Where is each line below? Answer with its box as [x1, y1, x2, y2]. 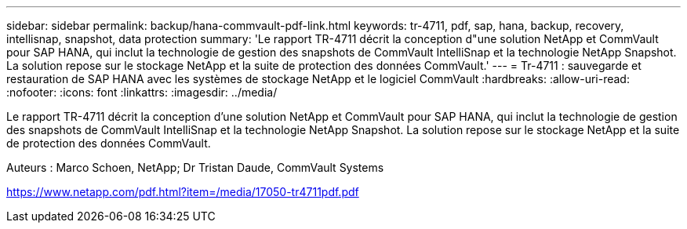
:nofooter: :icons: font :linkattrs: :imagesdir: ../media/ [6, 85, 278, 99]
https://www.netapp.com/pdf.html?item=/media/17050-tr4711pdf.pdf [6, 185, 359, 198]
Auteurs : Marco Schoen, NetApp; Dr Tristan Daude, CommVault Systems [6, 161, 384, 174]
